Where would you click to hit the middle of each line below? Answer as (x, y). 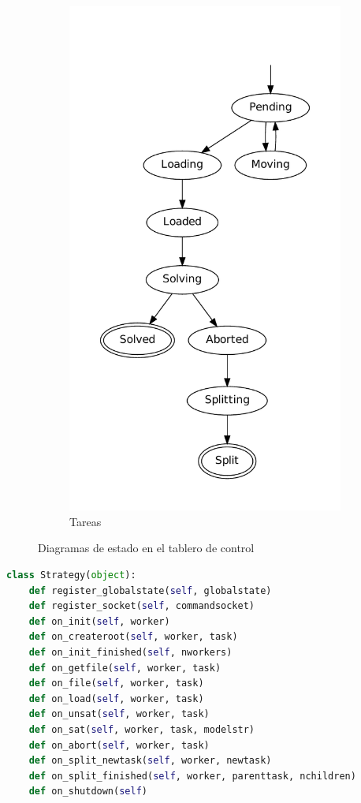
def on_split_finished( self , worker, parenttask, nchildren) (192, 776)
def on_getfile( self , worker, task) (125, 668)
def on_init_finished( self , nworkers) (130, 653)
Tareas (86, 521)
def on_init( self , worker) (99, 621)
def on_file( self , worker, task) (116, 683)
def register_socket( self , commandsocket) (142, 606)
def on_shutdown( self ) (88, 792)
